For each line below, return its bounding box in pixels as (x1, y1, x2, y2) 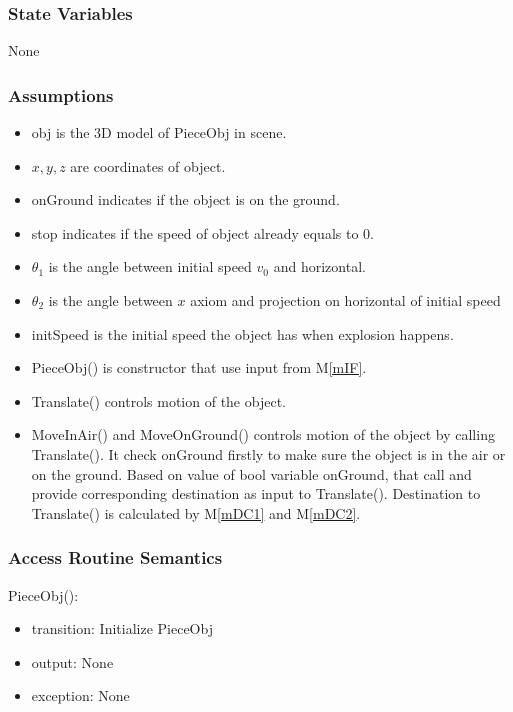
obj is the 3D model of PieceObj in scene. (31, 122, 287, 143)
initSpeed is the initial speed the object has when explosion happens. (31, 323, 454, 344)
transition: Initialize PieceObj (31, 618, 213, 639)
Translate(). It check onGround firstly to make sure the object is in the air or (31, 443, 506, 464)
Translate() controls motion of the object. (31, 390, 286, 411)
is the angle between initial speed (48, 256, 252, 277)
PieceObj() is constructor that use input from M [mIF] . (31, 357, 367, 378)
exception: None (31, 685, 130, 706)
